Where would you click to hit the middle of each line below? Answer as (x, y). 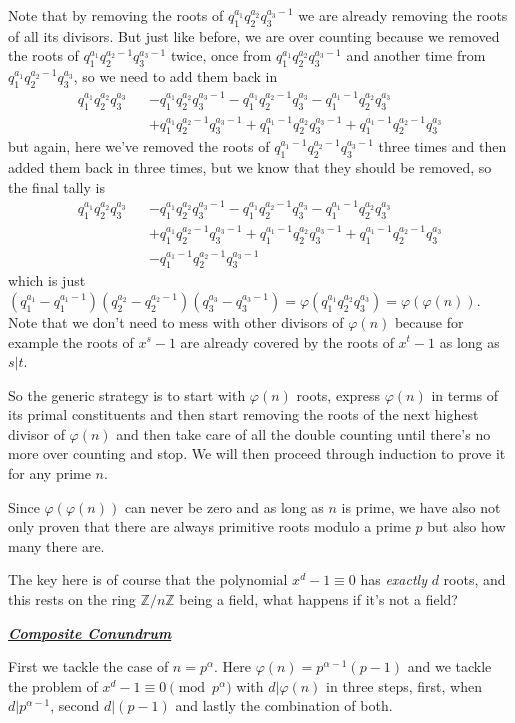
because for (429, 321)
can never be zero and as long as (224, 506)
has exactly (393, 579)
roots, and (474, 579)
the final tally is (56, 186)
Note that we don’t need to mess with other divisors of (176, 321)
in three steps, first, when (404, 685)
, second (75, 705)
